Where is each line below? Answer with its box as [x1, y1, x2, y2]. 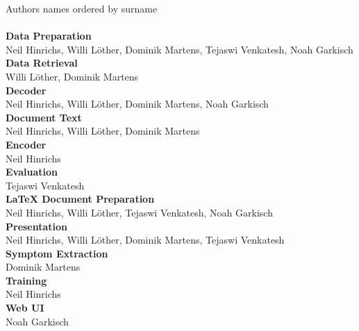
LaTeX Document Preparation [6, 192, 155, 206]
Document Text [6, 110, 82, 124]
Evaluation [6, 164, 58, 179]
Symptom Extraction [6, 246, 108, 260]
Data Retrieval [6, 56, 78, 70]
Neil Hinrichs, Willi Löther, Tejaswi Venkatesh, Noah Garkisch [6, 205, 273, 219]
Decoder [6, 83, 47, 97]
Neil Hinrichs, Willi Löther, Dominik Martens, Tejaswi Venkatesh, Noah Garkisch [6, 42, 353, 56]
